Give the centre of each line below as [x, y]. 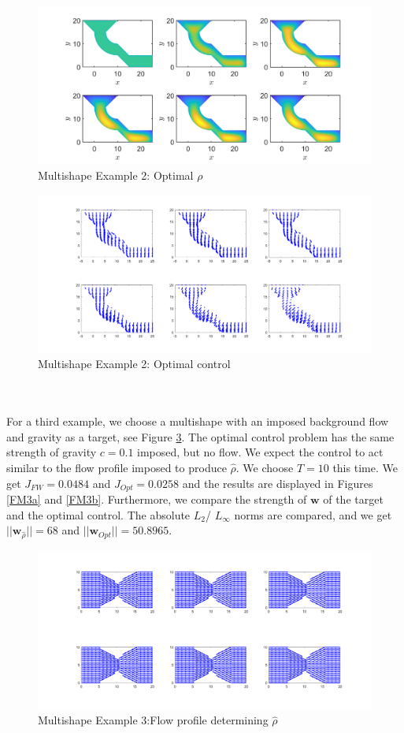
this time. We [365, 467]
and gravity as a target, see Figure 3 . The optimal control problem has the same [200, 436]
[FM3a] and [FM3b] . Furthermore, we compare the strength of [157, 499]
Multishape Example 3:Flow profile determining [153, 720]
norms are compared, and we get [313, 514]
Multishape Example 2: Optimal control [134, 364]
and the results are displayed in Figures [278, 483]
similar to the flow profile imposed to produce [117, 467]
